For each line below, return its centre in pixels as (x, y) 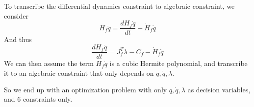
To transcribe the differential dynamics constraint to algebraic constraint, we (119, 6)
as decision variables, (219, 89)
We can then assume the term (49, 63)
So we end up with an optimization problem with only (86, 89)
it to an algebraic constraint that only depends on (79, 73)
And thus (18, 39)
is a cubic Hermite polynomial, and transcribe (178, 63)
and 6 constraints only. (38, 99)
